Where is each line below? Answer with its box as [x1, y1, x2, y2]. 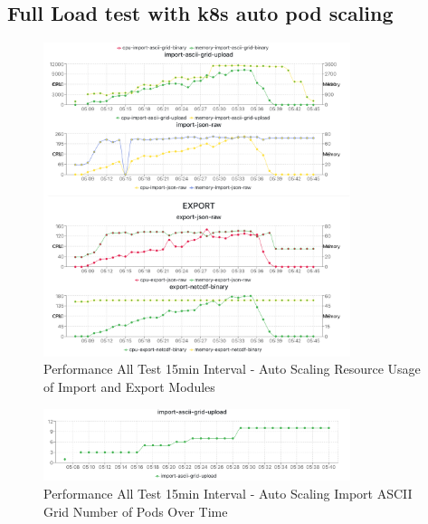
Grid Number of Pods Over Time [43, 501, 228, 520]
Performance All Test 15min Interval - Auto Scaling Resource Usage [43, 359, 421, 378]
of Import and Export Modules [43, 377, 215, 396]
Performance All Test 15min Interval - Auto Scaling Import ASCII [43, 484, 413, 503]
